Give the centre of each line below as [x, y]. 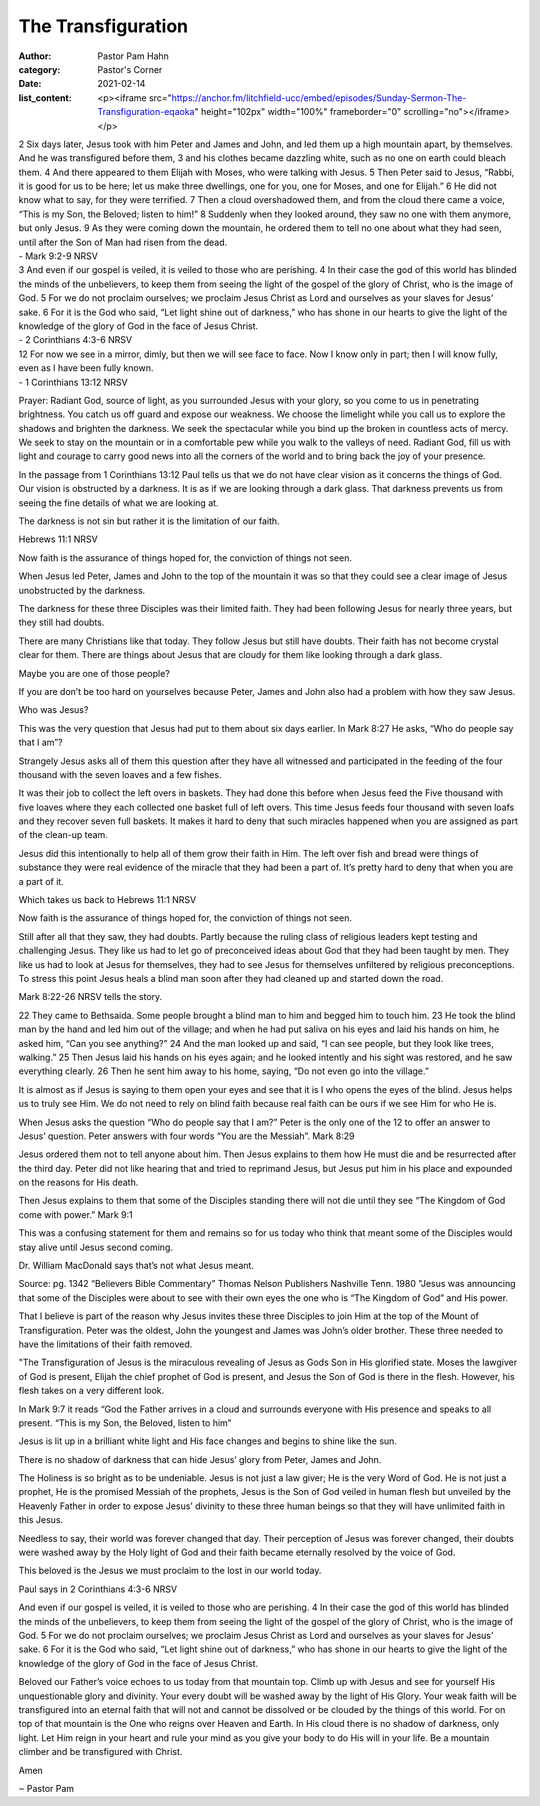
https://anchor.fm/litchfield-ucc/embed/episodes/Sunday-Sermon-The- [319, 97]
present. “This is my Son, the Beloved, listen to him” [125, 1422]
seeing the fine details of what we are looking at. [118, 502]
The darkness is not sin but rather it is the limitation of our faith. [149, 521]
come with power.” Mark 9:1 [76, 1214]
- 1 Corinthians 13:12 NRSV [73, 382]
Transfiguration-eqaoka [146, 112]
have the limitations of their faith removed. [105, 1344]
